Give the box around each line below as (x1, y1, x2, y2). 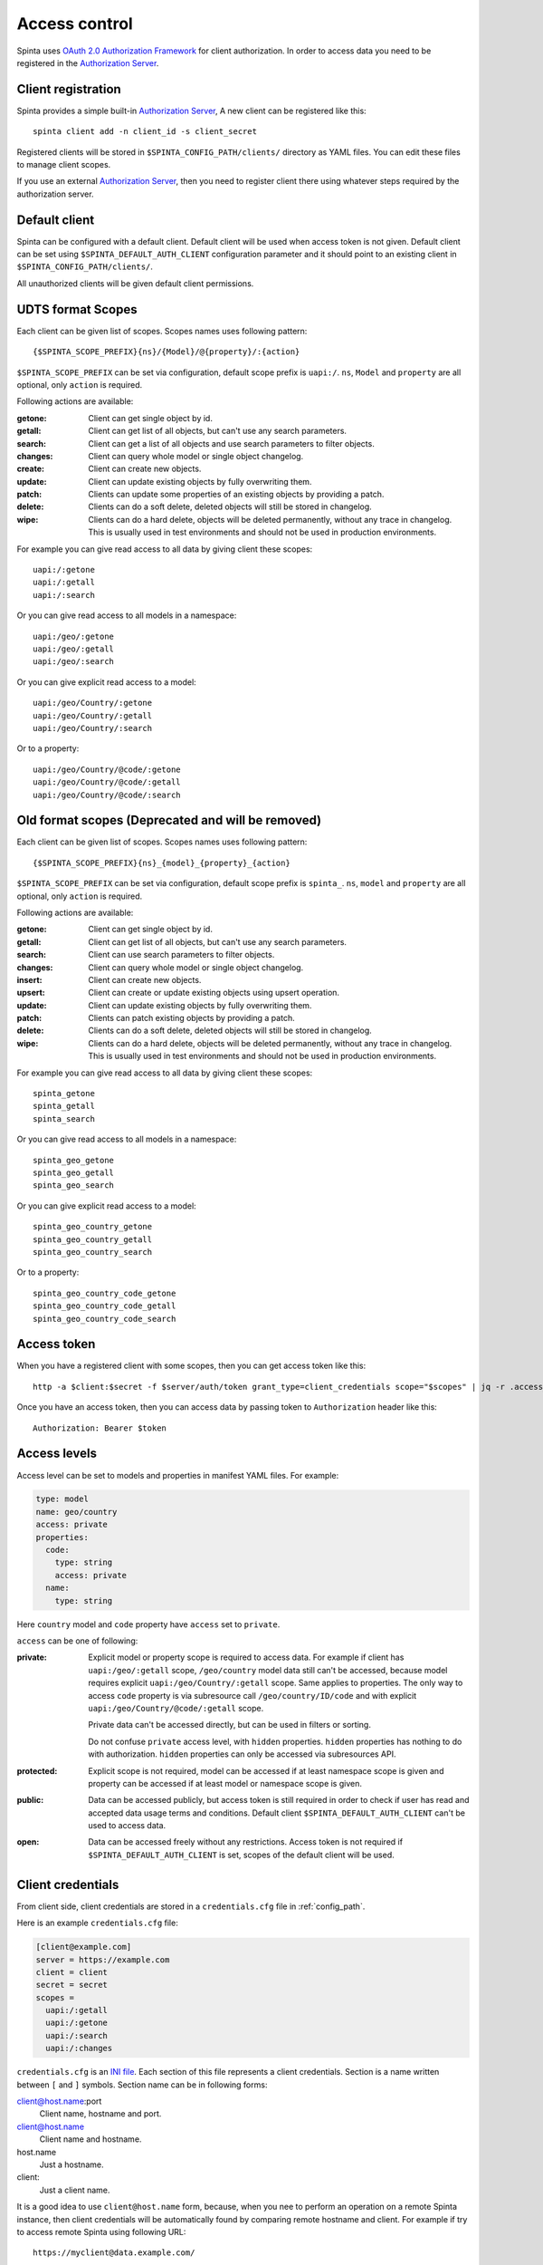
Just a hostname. (39, 2159, 104, 2170)
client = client (35, 1967, 109, 1977)
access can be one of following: (16, 1635, 138, 1646)
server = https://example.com (35, 1954, 170, 1965)
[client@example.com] (35, 1942, 132, 1952)
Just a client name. (39, 2184, 110, 2195)
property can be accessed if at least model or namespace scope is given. (88, 1778, 362, 1788)
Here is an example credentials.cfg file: (16, 1917, 178, 1929)
